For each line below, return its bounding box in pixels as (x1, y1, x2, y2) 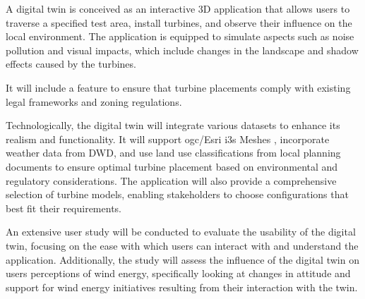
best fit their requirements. (6, 200, 121, 215)
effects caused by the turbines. (6, 56, 136, 71)
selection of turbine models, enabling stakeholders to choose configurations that (6, 187, 349, 202)
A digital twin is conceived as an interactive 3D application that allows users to (6, 1, 350, 16)
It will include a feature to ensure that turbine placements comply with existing (6, 80, 351, 94)
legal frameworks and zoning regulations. (6, 94, 182, 109)
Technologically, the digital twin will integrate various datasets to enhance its (6, 118, 340, 133)
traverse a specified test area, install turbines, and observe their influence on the (6, 15, 352, 30)
